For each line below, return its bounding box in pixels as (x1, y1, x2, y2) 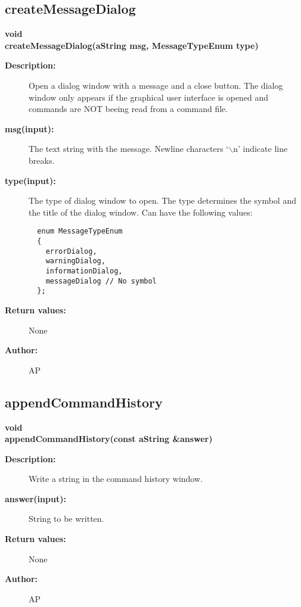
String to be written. (29, 512, 104, 525)
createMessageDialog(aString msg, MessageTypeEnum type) (5, 39, 259, 51)
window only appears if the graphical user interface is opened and (29, 91, 269, 103)
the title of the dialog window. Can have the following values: (29, 206, 253, 218)
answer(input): (5, 492, 66, 505)
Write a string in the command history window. (29, 472, 203, 485)
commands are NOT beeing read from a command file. (29, 102, 228, 115)
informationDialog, (45, 266, 123, 275)
